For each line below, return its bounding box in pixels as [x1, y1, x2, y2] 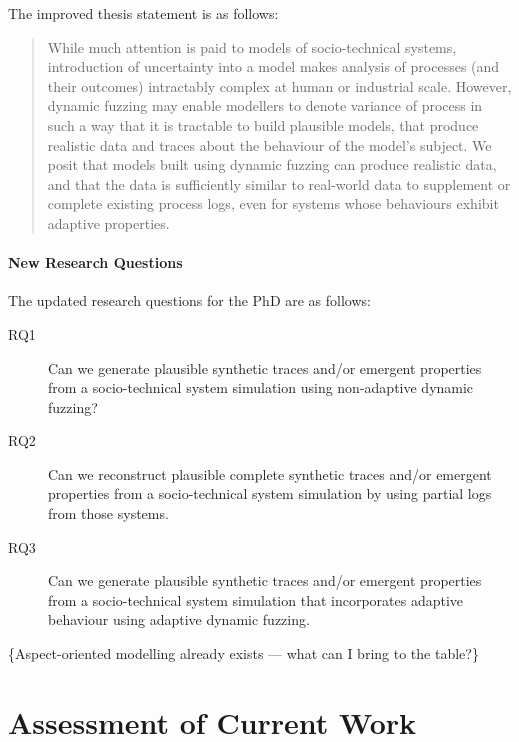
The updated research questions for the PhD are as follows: [8, 290, 371, 311]
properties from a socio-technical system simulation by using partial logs [48, 483, 492, 504]
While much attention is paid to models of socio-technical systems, [47, 36, 457, 57]
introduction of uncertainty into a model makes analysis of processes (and [47, 56, 500, 77]
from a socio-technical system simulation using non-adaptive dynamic [48, 377, 474, 398]
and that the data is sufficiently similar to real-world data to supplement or [47, 173, 511, 194]
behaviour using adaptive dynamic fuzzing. [48, 609, 310, 630]
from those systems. [48, 503, 169, 524]
